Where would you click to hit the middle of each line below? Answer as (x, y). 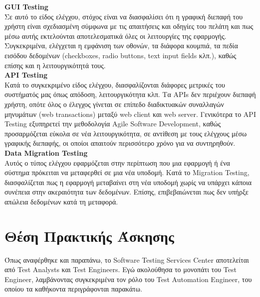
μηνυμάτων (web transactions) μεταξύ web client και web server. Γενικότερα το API (130, 114)
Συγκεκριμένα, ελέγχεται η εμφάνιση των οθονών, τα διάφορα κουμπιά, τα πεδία (121, 46)
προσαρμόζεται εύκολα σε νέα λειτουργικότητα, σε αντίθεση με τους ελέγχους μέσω (126, 133)
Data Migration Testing (46, 152)
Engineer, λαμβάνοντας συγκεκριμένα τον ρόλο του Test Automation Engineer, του (128, 279)
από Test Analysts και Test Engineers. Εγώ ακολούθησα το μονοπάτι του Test (121, 269)
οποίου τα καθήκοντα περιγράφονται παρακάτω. (73, 289)
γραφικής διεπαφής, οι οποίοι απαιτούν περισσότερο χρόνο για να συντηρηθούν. (120, 143)
